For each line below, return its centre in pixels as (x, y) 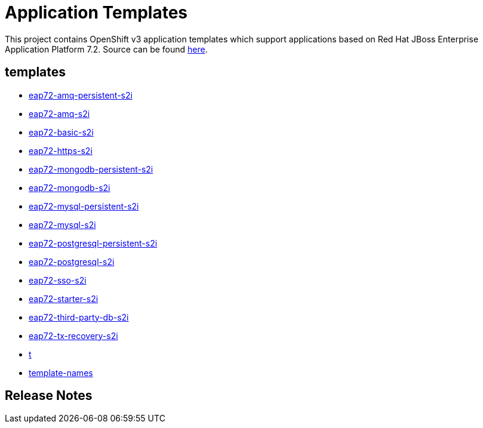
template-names (61, 372)
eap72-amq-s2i (59, 113)
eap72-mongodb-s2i (70, 187)
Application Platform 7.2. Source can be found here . (106, 49)
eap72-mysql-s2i (62, 224)
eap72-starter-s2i (64, 298)
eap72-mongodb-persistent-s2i (91, 169)
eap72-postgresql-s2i (72, 261)
